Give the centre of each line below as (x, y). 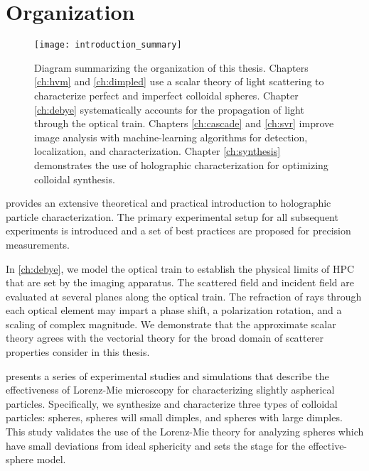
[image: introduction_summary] (108, 45)
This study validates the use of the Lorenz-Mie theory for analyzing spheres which (185, 432)
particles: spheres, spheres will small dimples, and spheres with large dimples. (174, 417)
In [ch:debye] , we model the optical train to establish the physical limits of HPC (180, 268)
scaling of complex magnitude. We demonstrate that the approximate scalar (171, 324)
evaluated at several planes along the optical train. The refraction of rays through (184, 296)
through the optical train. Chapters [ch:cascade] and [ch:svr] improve (184, 123)
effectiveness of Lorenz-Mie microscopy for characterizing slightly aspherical (170, 390)
